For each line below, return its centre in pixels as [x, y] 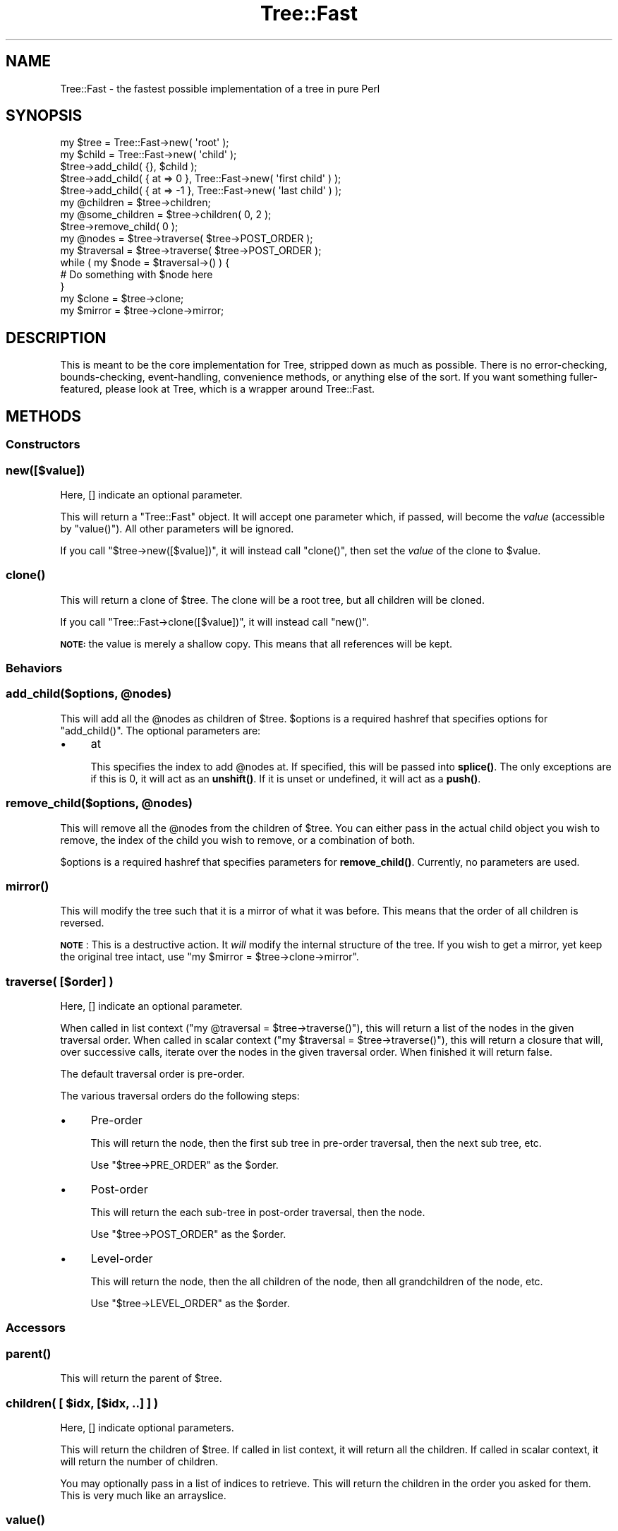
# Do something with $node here [137, 275]
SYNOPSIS [44, 116]
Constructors [43, 445]
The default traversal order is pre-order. [152, 1074]
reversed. [82, 923]
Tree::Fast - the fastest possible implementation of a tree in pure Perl [220, 88]
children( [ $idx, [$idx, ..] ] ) [82, 1403]
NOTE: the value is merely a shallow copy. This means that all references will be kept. [256, 643]
